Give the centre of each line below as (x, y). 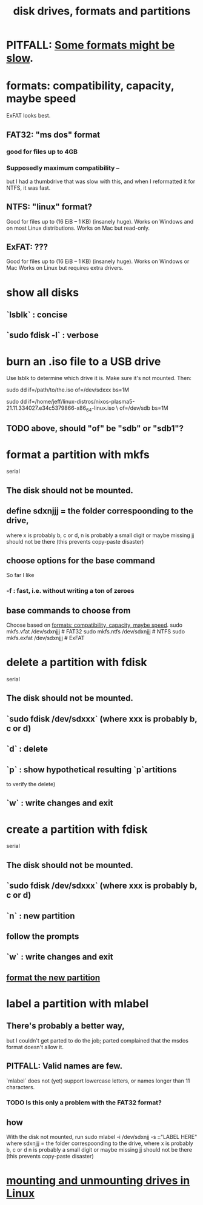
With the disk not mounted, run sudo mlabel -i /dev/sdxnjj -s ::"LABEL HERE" (102, 1137)
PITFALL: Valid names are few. (65, 1066)
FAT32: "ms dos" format (53, 135)
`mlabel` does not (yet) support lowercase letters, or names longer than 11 (98, 1081)
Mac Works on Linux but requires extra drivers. (65, 268)
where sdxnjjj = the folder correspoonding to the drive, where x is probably (100, 1143)
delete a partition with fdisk (77, 663)
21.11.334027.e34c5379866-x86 (46, 408)
